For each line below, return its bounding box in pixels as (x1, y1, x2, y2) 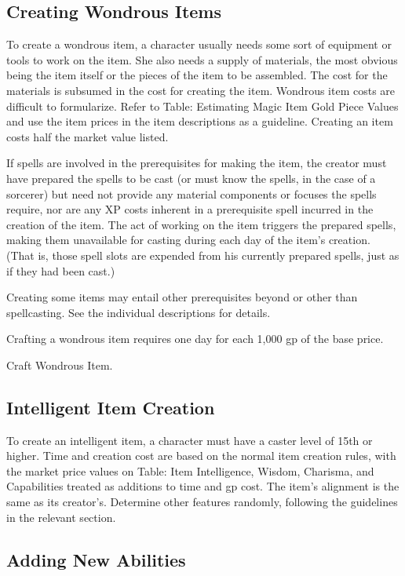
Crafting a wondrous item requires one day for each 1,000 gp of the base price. (6, 330, 384, 347)
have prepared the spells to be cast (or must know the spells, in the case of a (6, 170, 376, 186)
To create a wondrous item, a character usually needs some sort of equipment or (6, 36, 392, 53)
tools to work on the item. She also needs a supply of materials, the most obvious (6, 51, 398, 67)
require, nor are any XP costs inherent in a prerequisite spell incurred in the (6, 201, 374, 217)
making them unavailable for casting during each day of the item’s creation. (6, 231, 370, 248)
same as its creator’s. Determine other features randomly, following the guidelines (6, 494, 398, 510)
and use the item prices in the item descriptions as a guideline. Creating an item (6, 113, 393, 129)
